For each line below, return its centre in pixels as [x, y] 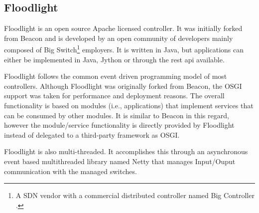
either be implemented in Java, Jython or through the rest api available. [114, 59]
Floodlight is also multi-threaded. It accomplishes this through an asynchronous [126, 151]
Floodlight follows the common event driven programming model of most [116, 76]
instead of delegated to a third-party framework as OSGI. [92, 134]
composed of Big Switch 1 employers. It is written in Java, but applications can [124, 49]
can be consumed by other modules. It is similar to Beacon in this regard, [117, 115]
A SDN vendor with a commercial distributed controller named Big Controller [135, 195]
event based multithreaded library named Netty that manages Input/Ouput [120, 161]
